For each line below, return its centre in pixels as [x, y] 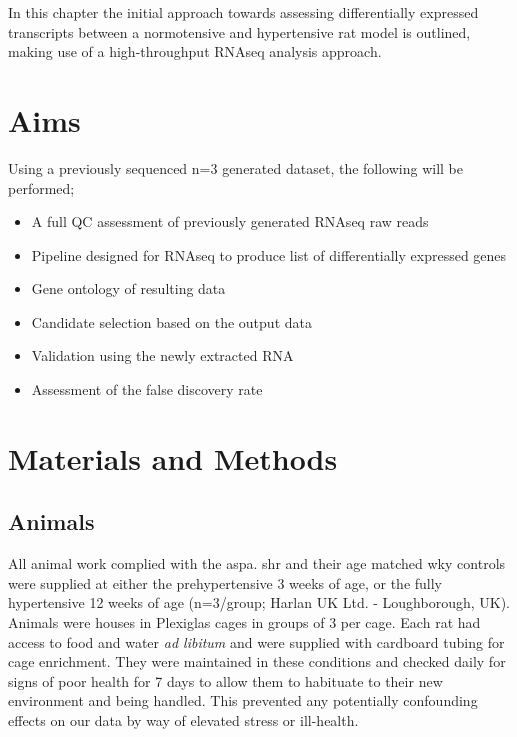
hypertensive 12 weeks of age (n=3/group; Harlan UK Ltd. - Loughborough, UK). [259, 602]
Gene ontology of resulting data [128, 288]
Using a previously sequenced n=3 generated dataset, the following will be [235, 167]
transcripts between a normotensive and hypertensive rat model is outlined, [239, 31]
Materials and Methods [173, 457]
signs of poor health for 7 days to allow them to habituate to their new [225, 680]
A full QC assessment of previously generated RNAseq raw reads [230, 221]
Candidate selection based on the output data [171, 321]
